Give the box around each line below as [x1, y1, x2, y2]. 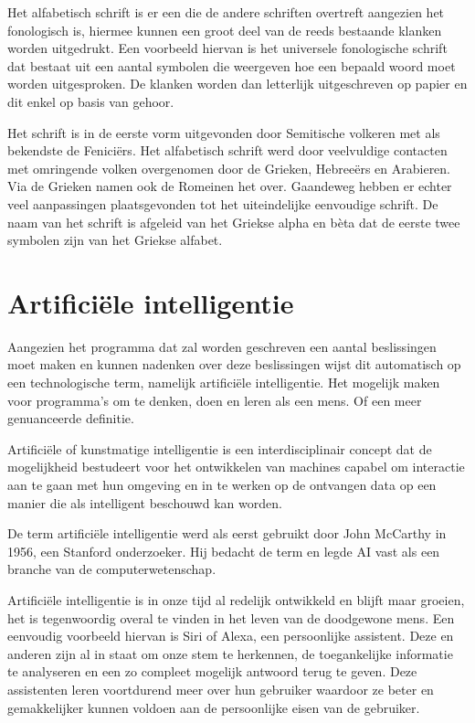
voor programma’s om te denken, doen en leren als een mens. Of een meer [7, 390, 422, 409]
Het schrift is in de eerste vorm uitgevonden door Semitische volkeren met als [7, 122, 440, 142]
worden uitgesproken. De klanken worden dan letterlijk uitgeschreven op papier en [7, 74, 468, 93]
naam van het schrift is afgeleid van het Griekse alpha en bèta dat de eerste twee [7, 212, 460, 231]
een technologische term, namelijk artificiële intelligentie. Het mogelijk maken [7, 373, 440, 392]
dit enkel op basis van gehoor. [7, 91, 174, 111]
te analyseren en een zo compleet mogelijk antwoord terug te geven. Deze [7, 662, 417, 681]
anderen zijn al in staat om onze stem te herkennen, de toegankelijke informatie [7, 643, 453, 663]
